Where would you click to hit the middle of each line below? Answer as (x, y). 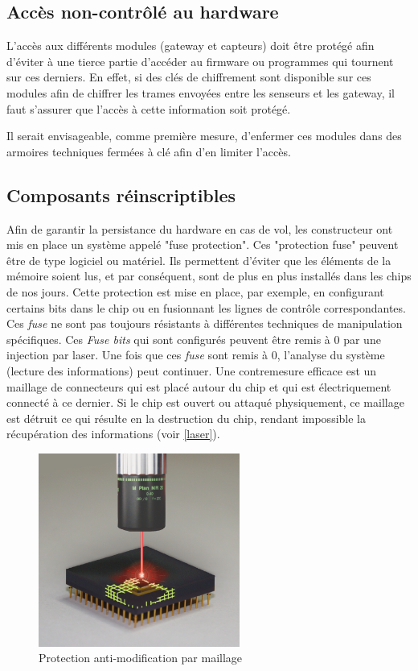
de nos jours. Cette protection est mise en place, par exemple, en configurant (195, 291)
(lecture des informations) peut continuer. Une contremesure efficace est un (192, 370)
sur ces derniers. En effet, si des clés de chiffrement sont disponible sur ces (189, 77)
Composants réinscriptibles (121, 195)
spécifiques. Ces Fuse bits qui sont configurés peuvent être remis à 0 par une (194, 339)
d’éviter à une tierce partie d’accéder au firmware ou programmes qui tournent (200, 61)
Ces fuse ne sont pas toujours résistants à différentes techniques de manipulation (205, 323)
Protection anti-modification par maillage (141, 658)
